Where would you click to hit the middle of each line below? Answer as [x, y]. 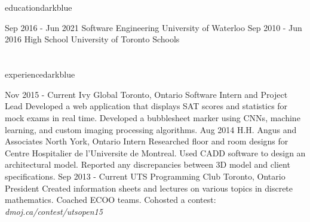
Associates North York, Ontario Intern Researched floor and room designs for [147, 141]
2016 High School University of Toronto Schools [92, 39]
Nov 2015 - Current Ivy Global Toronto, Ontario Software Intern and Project [146, 94]
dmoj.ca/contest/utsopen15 [54, 211]
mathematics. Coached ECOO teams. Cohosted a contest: [111, 200]
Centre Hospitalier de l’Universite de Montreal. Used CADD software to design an [155, 152]
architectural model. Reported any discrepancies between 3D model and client [148, 164]
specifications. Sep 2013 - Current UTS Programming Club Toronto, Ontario [145, 176]
